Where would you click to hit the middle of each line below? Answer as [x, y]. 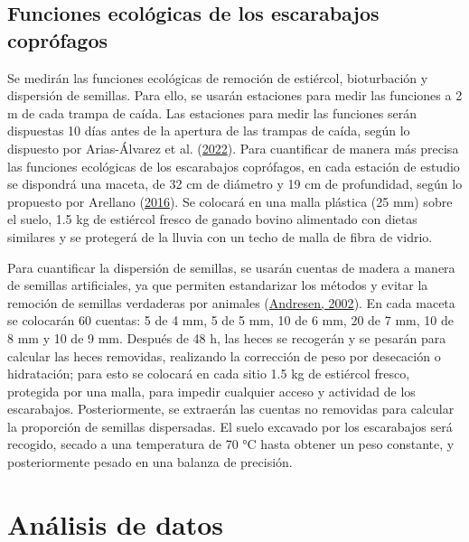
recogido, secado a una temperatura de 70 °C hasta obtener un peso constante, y [231, 444]
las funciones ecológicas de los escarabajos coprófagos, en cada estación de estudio [234, 166]
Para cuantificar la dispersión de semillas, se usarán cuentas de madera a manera [231, 267]
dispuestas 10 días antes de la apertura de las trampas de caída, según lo [209, 131]
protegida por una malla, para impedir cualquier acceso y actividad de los [211, 391]
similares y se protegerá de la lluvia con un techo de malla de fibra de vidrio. [220, 236]
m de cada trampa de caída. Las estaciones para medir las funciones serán [212, 112]
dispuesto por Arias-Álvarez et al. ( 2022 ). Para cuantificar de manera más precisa [233, 148]
